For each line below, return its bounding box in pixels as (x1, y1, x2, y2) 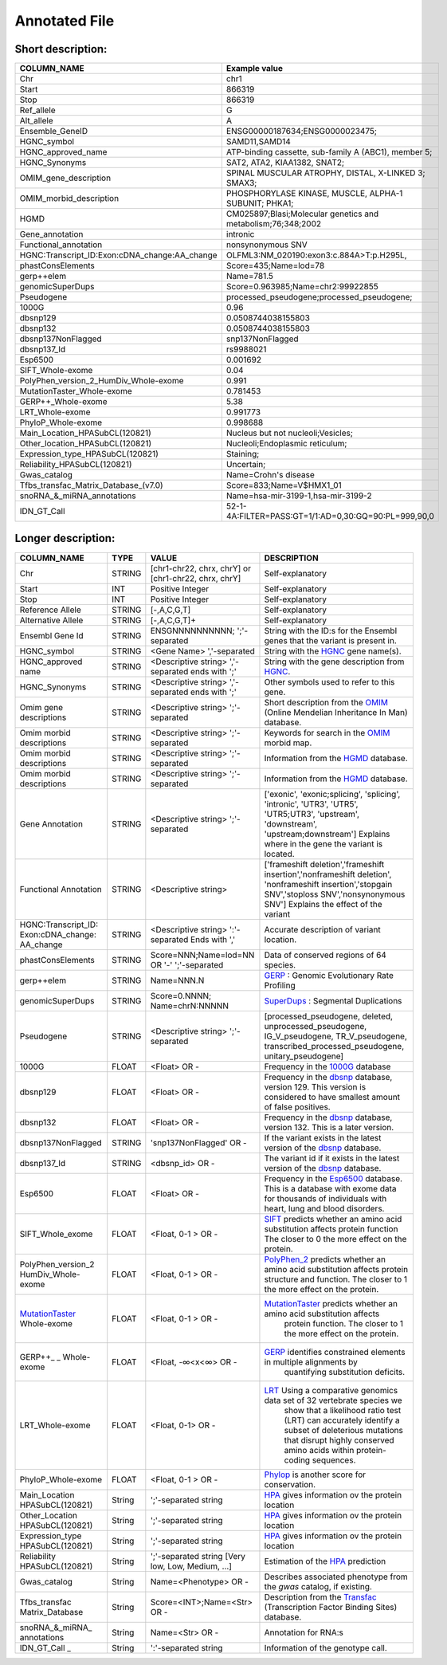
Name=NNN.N (150, 975, 205, 986)
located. (264, 848, 295, 859)
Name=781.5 (225, 271, 274, 282)
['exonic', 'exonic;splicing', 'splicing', (264, 788, 401, 799)
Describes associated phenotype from (264, 1571, 408, 1582)
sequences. (312, 1455, 356, 1466)
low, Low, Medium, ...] (150, 1561, 233, 1572)
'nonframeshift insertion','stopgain (264, 878, 393, 889)
